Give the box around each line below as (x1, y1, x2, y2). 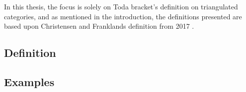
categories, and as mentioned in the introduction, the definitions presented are (4, 11, 242, 21)
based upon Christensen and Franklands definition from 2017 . (4, 21, 194, 31)
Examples (4, 74, 55, 89)
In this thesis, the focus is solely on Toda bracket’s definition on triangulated (4, 1, 238, 11)
